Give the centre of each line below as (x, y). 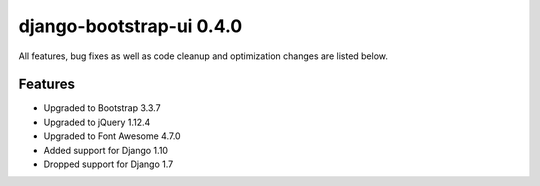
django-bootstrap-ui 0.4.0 (130, 26)
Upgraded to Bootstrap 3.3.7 (102, 108)
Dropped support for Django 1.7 (108, 164)
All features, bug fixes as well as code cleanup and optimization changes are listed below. (203, 56)
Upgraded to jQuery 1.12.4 (97, 122)
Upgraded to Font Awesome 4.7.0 (112, 136)
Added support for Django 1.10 (106, 150)
